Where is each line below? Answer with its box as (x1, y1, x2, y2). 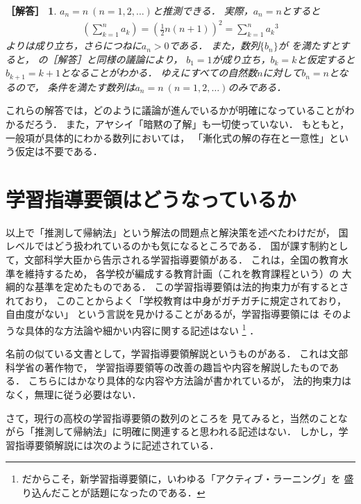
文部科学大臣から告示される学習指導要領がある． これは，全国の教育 (24, 252, 339, 267)
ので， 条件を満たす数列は (15, 79, 135, 94)
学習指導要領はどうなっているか (6, 184, 296, 213)
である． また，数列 (169, 38, 260, 53)
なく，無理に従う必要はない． (6, 387, 142, 402)
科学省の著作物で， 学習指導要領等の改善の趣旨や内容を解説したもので (6, 359, 329, 374)
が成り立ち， (212, 51, 271, 66)
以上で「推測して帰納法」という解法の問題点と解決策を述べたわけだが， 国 (6, 225, 349, 239)
